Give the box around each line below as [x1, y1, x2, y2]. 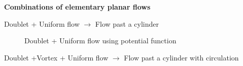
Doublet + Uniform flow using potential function [24, 35, 177, 46]
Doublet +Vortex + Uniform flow [4, 52, 109, 62]
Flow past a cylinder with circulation [124, 52, 239, 62]
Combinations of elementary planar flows [4, 2, 151, 12]
